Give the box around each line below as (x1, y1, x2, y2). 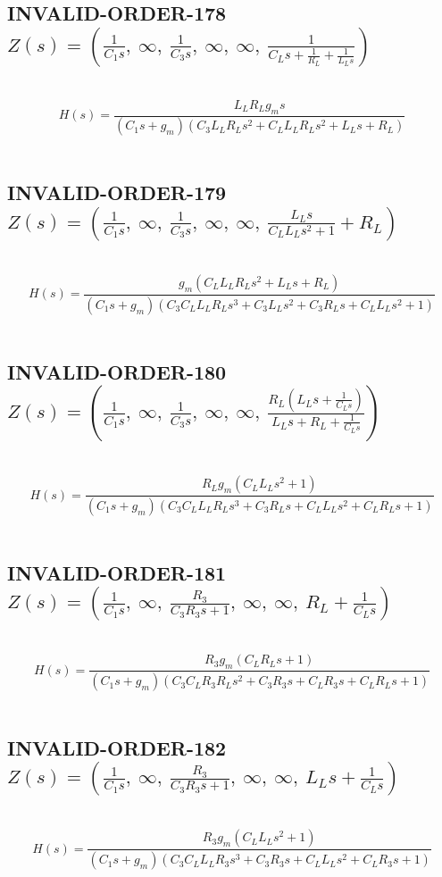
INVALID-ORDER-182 (7, 734, 227, 762)
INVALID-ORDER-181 (7, 558, 227, 586)
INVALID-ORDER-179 (7, 179, 227, 206)
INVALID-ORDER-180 (7, 357, 227, 385)
